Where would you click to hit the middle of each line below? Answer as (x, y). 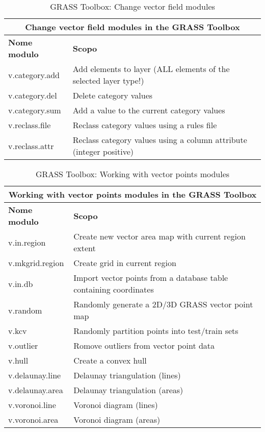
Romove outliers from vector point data (144, 345)
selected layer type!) (108, 80)
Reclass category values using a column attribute (160, 140)
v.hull (18, 360)
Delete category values (113, 95)
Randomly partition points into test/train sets (156, 331)
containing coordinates (114, 289)
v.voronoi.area (33, 419)
